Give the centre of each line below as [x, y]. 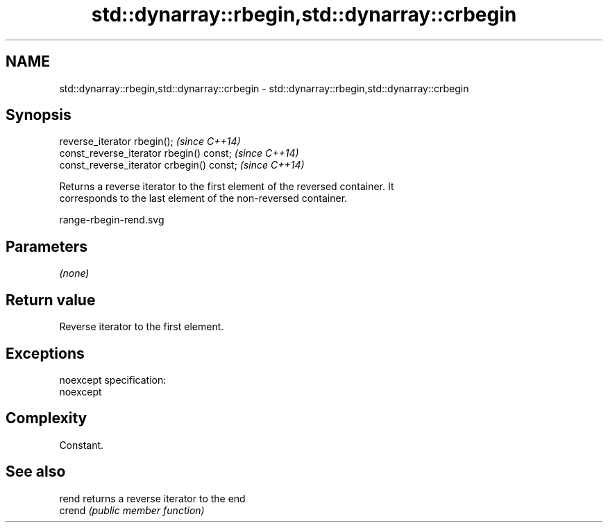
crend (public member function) [132, 510]
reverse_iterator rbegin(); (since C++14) [150, 142]
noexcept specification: [113, 380]
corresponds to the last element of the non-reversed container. [203, 198]
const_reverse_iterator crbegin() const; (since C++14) [182, 165]
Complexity [47, 418]
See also [36, 472]
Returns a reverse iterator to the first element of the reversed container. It [227, 187]
